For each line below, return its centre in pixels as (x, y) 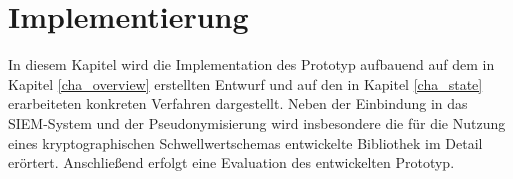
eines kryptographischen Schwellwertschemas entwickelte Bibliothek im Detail (245, 142)
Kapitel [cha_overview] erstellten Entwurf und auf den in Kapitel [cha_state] (245, 83)
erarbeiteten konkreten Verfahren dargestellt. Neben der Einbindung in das (238, 103)
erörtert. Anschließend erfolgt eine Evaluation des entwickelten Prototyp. (231, 162)
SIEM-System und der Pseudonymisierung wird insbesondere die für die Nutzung (257, 122)
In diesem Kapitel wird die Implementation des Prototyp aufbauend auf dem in (251, 64)
